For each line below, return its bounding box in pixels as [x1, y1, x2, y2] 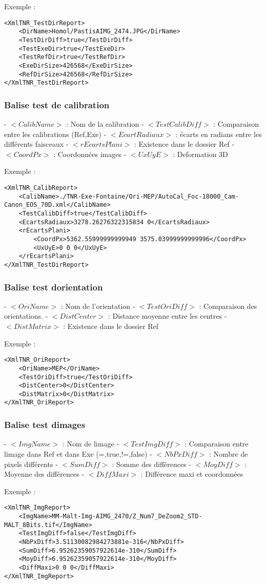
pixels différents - [4, 458, 58, 469]
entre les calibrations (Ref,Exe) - [4, 128, 107, 139]
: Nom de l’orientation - [60, 300, 135, 311]
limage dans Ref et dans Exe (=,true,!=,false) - [4, 448, 152, 459]
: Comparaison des [199, 300, 257, 311]
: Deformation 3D [173, 148, 228, 159]
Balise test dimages [4, 418, 86, 431]
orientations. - [4, 310, 48, 321]
